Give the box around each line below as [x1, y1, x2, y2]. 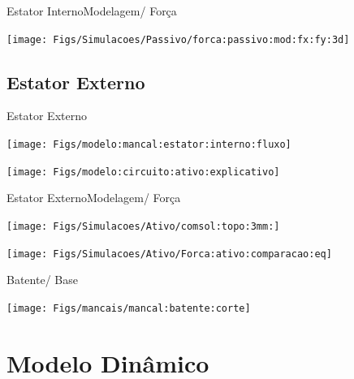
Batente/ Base [6, 271, 78, 288]
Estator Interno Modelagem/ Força [6, 2, 177, 19]
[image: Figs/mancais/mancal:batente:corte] [6, 302, 251, 314]
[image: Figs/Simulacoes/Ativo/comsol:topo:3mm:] [6, 220, 280, 232]
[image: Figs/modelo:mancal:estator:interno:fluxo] [6, 139, 291, 151]
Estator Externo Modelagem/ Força [6, 189, 181, 206]
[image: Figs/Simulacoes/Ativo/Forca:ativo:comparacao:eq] [6, 248, 332, 260]
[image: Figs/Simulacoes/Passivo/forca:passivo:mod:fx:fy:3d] [6, 33, 350, 45]
